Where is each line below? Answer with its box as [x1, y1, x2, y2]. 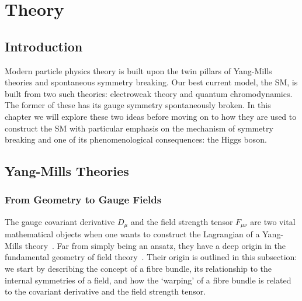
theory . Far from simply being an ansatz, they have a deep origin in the [25, 239, 286, 251]
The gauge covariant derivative [5, 215, 115, 227]
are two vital [250, 215, 296, 227]
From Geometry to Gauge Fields [5, 192, 162, 207]
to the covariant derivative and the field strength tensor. [5, 285, 206, 297]
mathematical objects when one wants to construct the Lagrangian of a [5, 228, 260, 240]
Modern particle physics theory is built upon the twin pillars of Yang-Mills [5, 64, 272, 77]
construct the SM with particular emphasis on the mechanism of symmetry [5, 122, 273, 134]
